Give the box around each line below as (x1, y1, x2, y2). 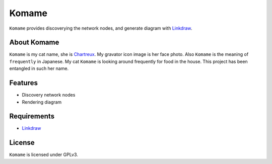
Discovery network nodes (22, 92, 76, 98)
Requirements (9, 112, 55, 121)
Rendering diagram (22, 99, 62, 105)
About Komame (9, 38, 59, 47)
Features (9, 78, 38, 88)
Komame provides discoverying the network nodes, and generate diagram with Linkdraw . (9, 25, 192, 31)
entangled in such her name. (9, 65, 69, 71)
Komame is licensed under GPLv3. (9, 151, 78, 158)
